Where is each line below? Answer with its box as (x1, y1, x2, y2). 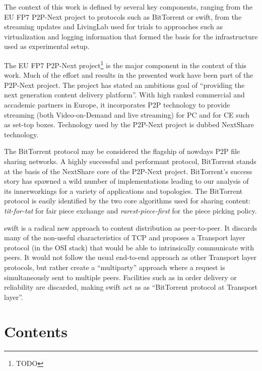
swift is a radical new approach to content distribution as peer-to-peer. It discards (4, 222, 257, 233)
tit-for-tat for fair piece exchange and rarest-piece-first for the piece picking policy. (4, 205, 257, 216)
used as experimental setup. (4, 41, 90, 51)
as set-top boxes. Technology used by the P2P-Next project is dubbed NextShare (4, 119, 254, 130)
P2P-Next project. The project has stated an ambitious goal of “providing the (4, 79, 245, 90)
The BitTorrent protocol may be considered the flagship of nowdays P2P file (4, 146, 240, 156)
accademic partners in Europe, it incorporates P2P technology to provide (4, 99, 230, 110)
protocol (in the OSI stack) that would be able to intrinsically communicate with (4, 242, 254, 252)
